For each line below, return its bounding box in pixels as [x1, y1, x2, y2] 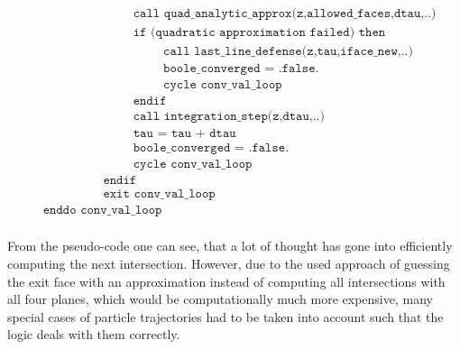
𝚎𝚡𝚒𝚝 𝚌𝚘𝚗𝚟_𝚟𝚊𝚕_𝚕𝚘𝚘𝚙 [103, 188, 216, 201]
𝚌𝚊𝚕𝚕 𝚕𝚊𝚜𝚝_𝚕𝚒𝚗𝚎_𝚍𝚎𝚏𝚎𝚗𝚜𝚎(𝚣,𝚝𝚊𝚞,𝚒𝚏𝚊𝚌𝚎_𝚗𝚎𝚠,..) [163, 45, 413, 59]
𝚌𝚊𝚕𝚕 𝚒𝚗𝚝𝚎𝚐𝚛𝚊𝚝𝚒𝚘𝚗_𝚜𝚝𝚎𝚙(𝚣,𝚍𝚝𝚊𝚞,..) [133, 110, 325, 124]
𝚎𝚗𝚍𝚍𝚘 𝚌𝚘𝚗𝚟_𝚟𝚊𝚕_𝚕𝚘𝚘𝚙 [42, 204, 162, 217]
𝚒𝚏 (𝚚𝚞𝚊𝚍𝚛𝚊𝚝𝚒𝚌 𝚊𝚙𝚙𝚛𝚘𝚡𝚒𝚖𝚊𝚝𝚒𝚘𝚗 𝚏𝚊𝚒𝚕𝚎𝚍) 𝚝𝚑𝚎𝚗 [133, 26, 386, 40]
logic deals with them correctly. [7, 325, 180, 344]
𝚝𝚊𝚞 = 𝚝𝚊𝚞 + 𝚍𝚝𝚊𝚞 [133, 127, 236, 141]
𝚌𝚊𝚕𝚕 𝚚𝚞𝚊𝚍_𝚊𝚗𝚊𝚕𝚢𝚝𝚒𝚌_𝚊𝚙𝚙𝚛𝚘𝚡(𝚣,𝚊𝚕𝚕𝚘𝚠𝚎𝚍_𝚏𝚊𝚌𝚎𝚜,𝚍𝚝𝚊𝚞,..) [133, 7, 437, 21]
